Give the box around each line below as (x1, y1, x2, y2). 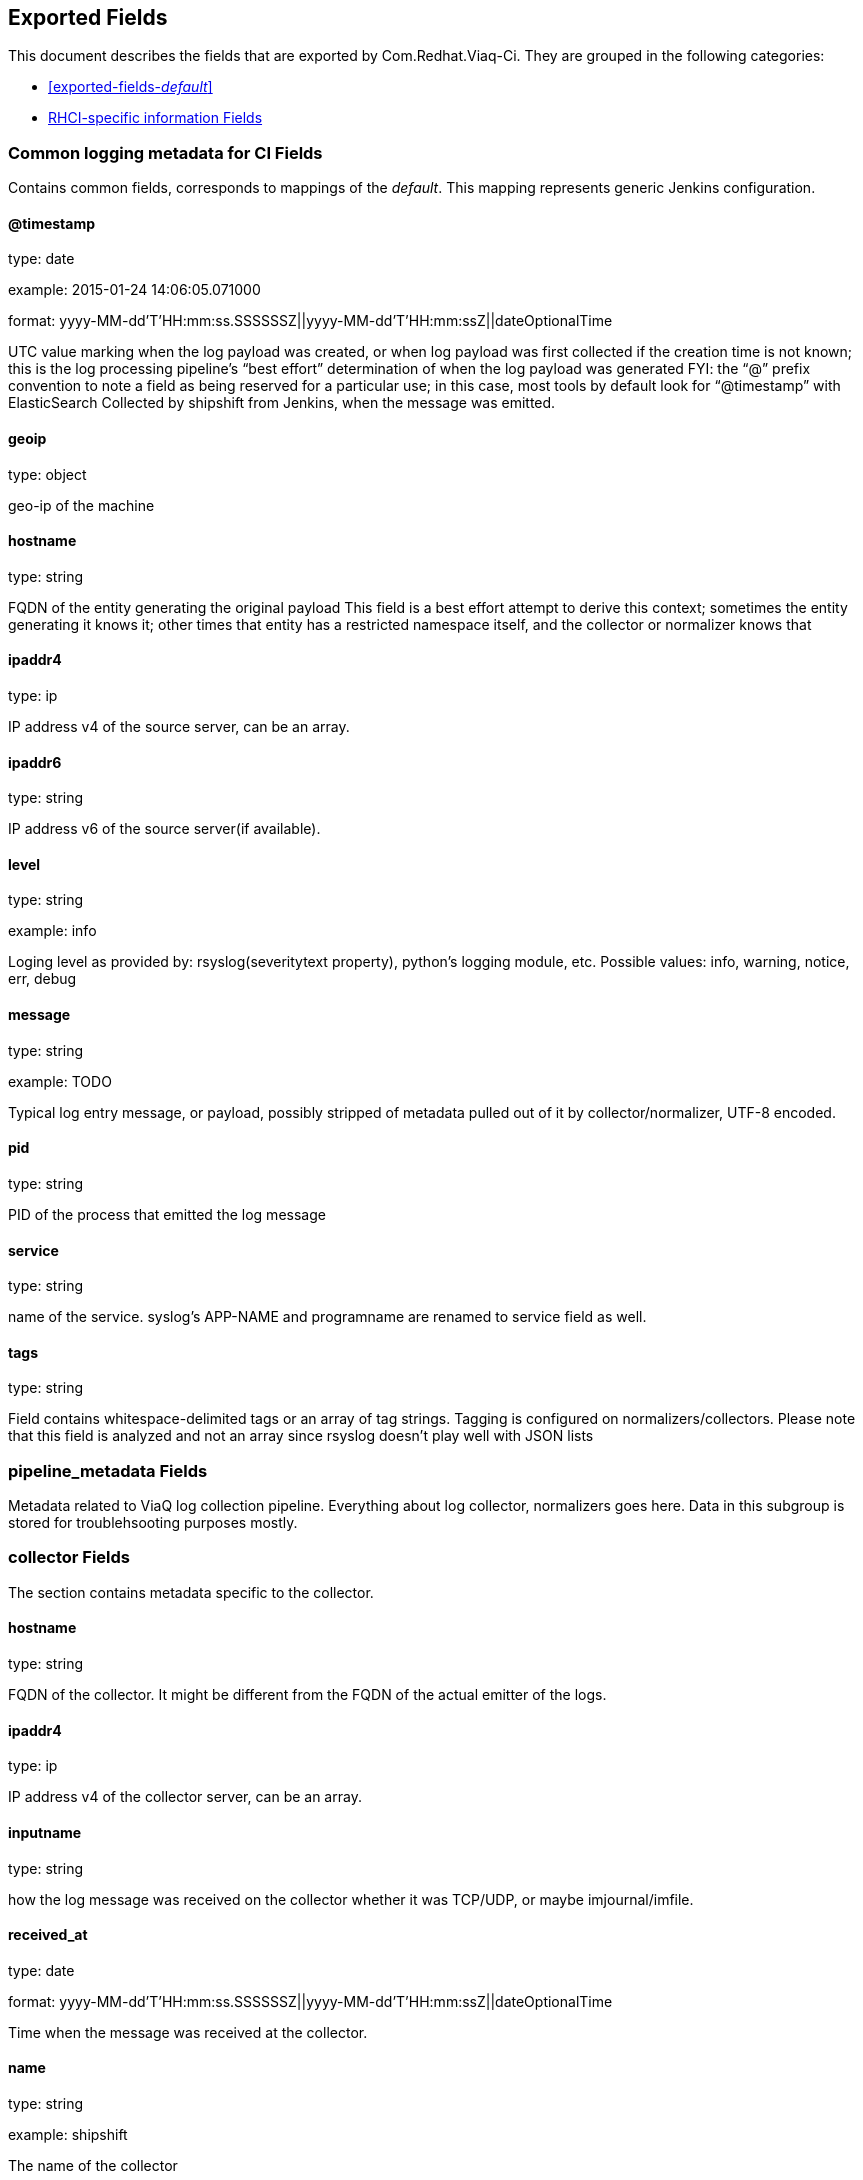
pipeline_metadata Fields (8, 1460, 208, 1481)
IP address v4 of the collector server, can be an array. (8, 1788, 362, 1806)
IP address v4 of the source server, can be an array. (8, 718, 350, 736)
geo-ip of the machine (8, 496, 155, 514)
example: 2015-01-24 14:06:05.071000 (8, 281, 261, 299)
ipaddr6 (8, 753, 62, 771)
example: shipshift (8, 2125, 128, 2143)
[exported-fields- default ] (48, 78, 213, 96)
